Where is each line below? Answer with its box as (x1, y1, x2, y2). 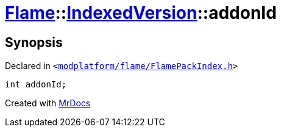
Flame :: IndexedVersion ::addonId (5, 2, 277, 23)
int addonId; (5, 79, 67, 90)
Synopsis (5, 34, 63, 50)
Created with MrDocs (5, 98, 91, 109)
